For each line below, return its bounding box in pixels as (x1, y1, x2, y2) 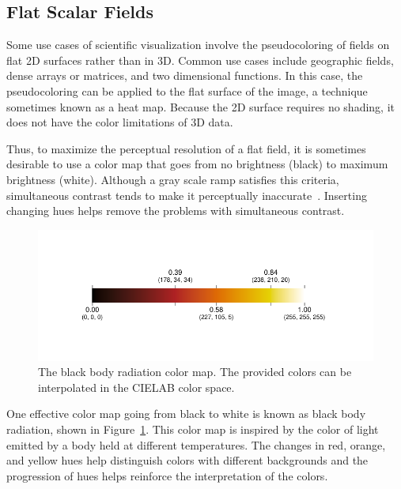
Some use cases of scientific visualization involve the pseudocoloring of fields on (6, 36, 390, 53)
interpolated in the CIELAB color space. (38, 378, 235, 395)
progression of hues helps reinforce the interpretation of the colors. (6, 467, 328, 483)
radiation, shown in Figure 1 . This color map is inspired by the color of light (6, 420, 379, 437)
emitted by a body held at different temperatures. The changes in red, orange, (6, 436, 386, 453)
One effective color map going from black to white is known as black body (6, 405, 366, 422)
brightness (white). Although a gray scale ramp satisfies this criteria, (6, 171, 339, 187)
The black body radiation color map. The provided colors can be (38, 363, 352, 380)
